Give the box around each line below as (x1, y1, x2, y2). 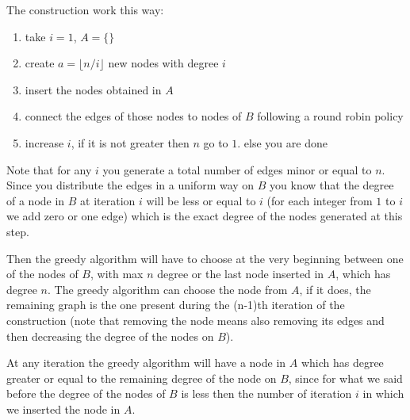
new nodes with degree (108, 55, 219, 71)
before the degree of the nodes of (6, 385, 166, 402)
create (25, 55, 55, 71)
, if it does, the (299, 281, 371, 297)
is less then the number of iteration (181, 385, 352, 402)
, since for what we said (288, 369, 403, 386)
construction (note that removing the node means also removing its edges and (6, 311, 385, 328)
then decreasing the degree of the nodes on (6, 327, 214, 344)
